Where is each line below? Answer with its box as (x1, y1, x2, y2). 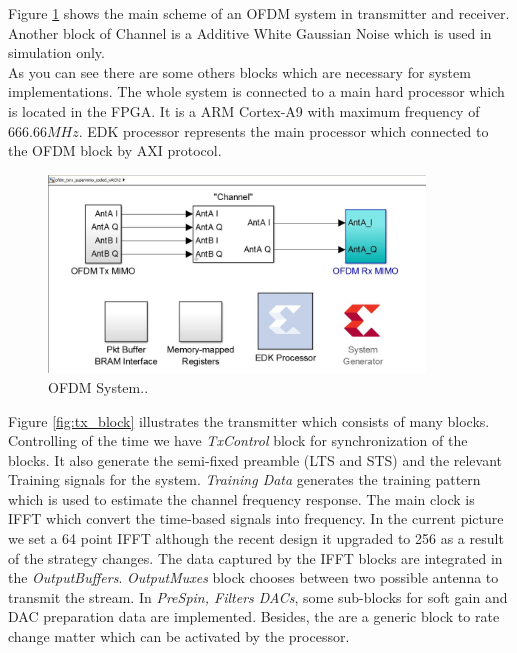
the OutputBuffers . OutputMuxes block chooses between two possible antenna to (8, 567, 499, 588)
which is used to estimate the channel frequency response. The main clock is (8, 488, 475, 509)
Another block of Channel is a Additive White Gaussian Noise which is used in (8, 22, 492, 43)
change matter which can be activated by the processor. (8, 626, 350, 647)
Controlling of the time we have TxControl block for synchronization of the (8, 430, 468, 451)
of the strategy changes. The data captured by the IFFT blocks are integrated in (8, 547, 503, 568)
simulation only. (8, 42, 105, 63)
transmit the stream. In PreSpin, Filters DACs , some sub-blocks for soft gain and (8, 586, 508, 607)
